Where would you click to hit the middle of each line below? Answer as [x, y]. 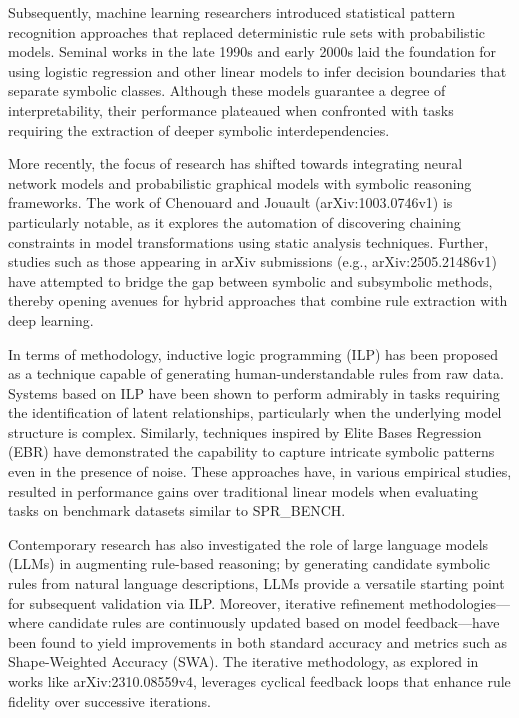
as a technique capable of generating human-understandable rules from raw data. [256, 373]
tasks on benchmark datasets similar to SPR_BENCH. [177, 510]
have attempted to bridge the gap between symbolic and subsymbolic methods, [250, 280]
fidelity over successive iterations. [109, 700]
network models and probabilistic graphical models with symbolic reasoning [240, 182]
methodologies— [460, 602]
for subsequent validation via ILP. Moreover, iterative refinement [206, 602]
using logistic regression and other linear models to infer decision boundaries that [257, 70]
